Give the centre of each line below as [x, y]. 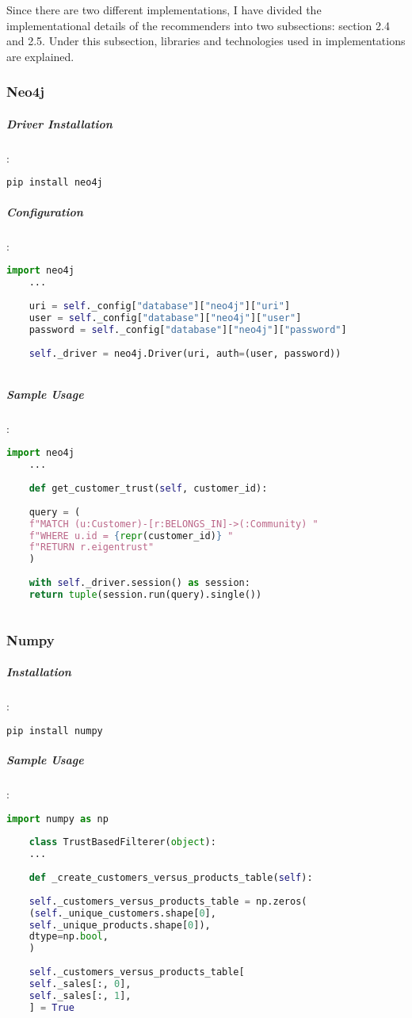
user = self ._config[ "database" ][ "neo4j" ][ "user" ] [165, 318]
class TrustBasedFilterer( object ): [122, 842]
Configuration [45, 211]
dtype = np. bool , [69, 937]
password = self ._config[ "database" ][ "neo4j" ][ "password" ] [188, 329]
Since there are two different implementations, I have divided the [164, 10]
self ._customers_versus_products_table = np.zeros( [168, 901]
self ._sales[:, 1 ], [80, 995]
